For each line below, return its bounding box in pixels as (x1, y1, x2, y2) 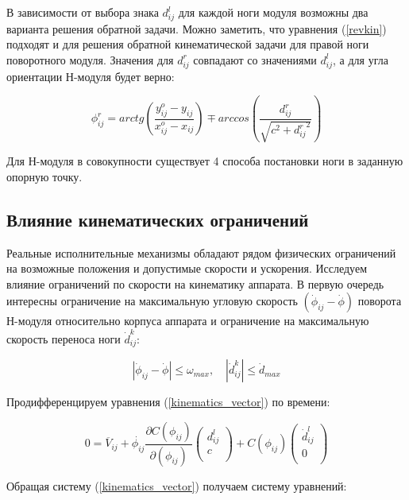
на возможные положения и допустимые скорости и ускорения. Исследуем (6, 260, 367, 277)
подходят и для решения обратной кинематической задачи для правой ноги (6, 36, 369, 52)
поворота (357, 293, 402, 309)
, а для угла (332, 51, 388, 68)
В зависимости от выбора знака (6, 4, 159, 20)
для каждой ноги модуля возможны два (178, 4, 368, 20)
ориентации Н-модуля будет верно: (6, 68, 175, 84)
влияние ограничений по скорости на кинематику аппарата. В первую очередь (6, 275, 384, 292)
